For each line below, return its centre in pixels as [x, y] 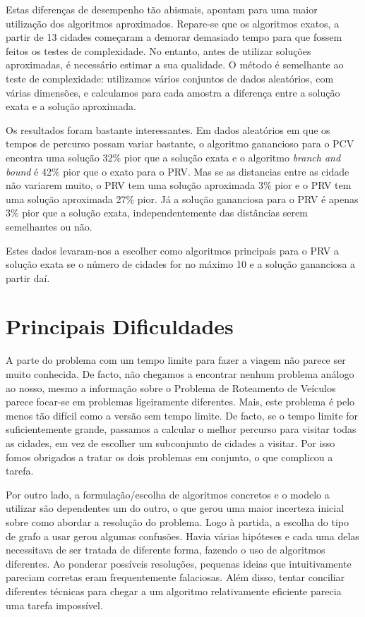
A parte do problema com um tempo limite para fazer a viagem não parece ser [176, 360]
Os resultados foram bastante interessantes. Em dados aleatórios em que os [168, 129]
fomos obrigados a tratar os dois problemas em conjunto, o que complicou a [169, 457]
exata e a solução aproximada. [71, 106]
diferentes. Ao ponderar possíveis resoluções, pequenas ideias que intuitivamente [179, 563]
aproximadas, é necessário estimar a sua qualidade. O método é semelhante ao [175, 65]
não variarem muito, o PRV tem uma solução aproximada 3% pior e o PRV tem [179, 185]
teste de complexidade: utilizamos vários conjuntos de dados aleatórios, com [170, 78]
